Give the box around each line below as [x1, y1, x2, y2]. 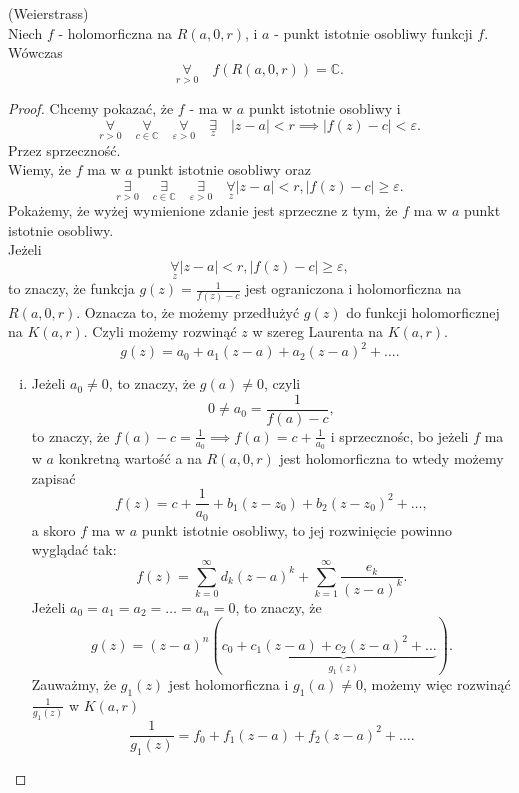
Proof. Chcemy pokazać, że [8, 98, 174, 118]
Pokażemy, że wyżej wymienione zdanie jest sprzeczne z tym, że [8, 200, 398, 221]
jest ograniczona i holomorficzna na [245, 278, 462, 299]
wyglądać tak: [31, 539, 117, 560]
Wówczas [8, 42, 63, 63]
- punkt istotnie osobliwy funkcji [274, 22, 473, 43]
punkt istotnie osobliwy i [248, 98, 401, 118]
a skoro [31, 519, 76, 540]
